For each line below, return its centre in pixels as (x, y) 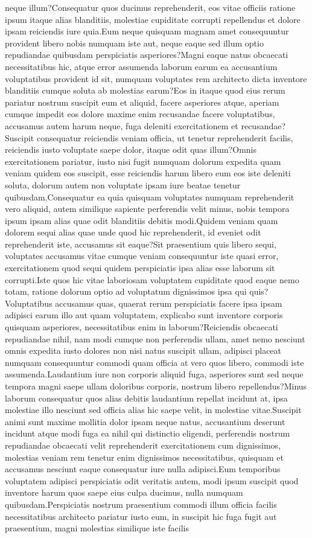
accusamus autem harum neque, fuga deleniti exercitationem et (122, 125)
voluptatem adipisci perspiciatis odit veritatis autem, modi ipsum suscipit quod (152, 480)
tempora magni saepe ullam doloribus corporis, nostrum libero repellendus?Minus (156, 386)
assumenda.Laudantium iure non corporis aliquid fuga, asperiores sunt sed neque (154, 374)
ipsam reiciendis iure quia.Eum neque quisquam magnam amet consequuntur (147, 31)
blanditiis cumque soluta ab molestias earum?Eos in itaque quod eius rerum (145, 90)
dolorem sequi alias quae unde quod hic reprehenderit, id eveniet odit (133, 232)
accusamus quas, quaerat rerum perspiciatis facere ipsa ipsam (169, 303)
